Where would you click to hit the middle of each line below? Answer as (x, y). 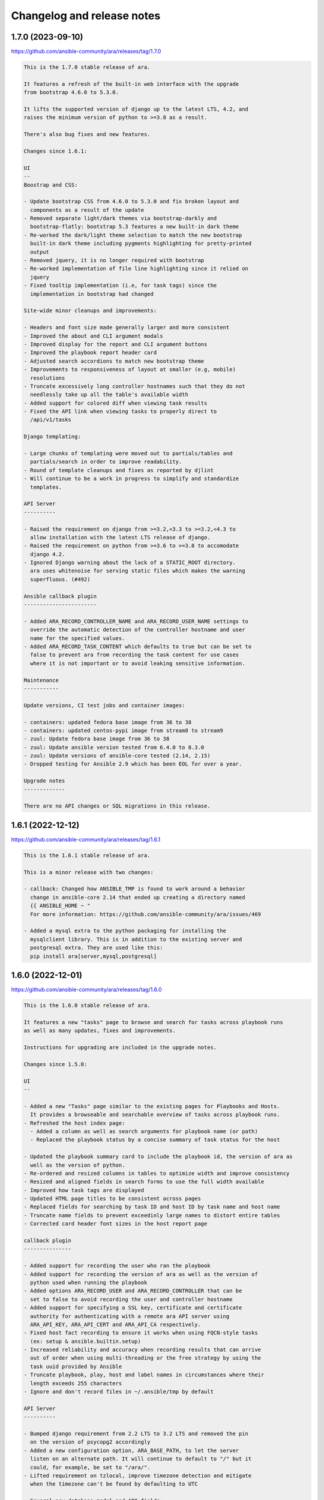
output (40, 252)
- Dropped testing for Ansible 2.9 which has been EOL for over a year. (133, 764)
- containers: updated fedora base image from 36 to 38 (108, 722)
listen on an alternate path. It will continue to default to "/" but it (141, 1459)
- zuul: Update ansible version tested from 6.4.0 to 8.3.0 (114, 747)
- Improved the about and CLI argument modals (93, 336)
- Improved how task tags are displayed (84, 1190)
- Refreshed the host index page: (74, 1123)
